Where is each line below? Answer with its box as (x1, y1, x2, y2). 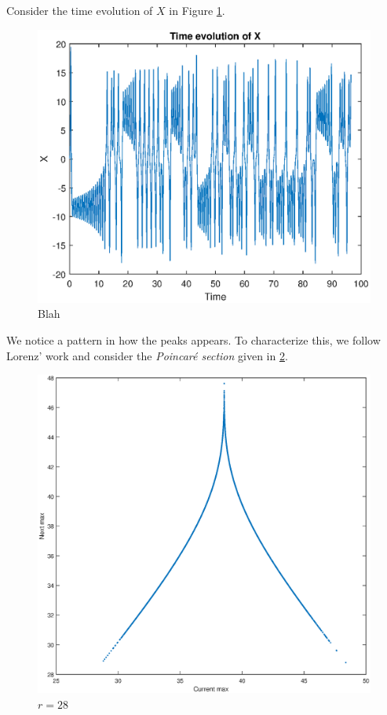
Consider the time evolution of (6, 2, 153, 18)
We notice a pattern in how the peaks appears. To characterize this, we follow (6, 332, 381, 348)
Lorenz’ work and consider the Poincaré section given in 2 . (6, 347, 288, 363)
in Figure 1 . (169, 2, 225, 18)
